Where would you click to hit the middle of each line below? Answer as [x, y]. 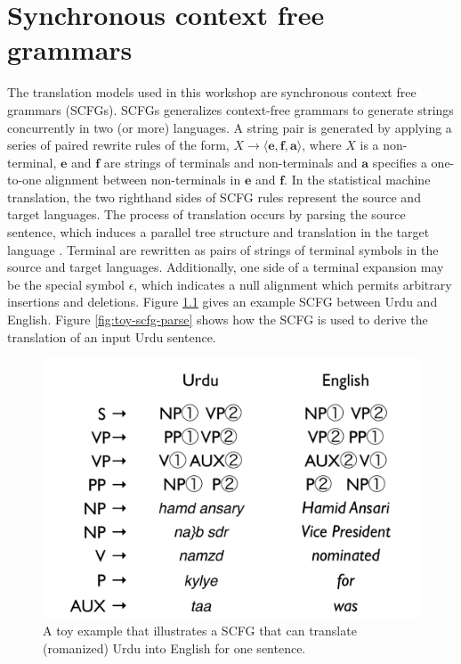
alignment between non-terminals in [143, 180]
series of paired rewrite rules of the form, [118, 145]
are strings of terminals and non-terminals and [230, 162]
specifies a [400, 162]
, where [322, 145]
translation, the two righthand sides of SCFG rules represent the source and [214, 197]
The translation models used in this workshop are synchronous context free [212, 92]
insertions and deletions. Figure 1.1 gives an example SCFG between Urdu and [222, 302]
